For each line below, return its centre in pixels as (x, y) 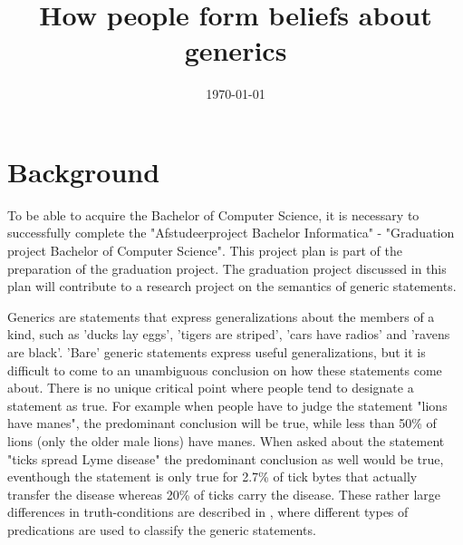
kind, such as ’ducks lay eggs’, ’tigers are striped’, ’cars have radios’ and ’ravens (229, 334)
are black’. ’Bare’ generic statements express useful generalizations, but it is (217, 352)
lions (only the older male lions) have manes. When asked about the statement (226, 440)
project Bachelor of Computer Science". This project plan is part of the (205, 251)
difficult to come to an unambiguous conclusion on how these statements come (225, 370)
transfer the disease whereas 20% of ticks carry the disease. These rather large (224, 494)
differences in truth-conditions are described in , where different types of (208, 512)
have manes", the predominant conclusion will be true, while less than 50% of (222, 423)
